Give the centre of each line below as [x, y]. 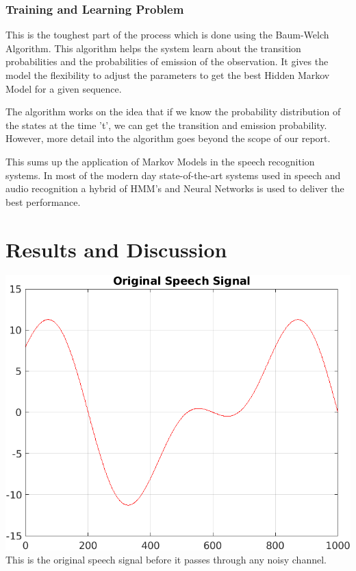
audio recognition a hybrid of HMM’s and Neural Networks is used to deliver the [175, 188]
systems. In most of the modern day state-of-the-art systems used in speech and [173, 175]
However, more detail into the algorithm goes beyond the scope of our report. [168, 138]
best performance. [43, 201]
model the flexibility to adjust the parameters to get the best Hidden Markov [168, 75]
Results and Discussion [116, 249]
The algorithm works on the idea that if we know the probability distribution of [173, 112]
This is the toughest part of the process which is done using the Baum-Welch [167, 35]
